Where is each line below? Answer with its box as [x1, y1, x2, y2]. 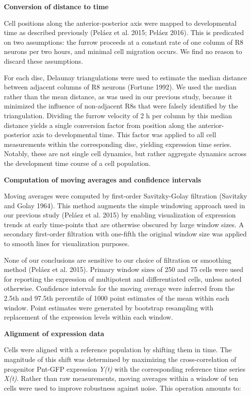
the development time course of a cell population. [4, 158, 151, 168]
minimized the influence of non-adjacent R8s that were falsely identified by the [4, 101, 238, 111]
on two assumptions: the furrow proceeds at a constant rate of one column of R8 [4, 36, 244, 47]
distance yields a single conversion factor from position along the [4, 120, 197, 130]
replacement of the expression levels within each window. [4, 312, 173, 322]
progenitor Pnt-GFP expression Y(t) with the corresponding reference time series [4, 363, 246, 374]
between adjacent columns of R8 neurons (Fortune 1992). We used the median [4, 82, 237, 92]
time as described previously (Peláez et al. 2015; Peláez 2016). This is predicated [4, 27, 244, 37]
